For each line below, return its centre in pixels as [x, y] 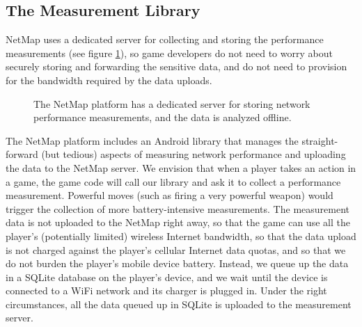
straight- [320, 140]
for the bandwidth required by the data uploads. [109, 80]
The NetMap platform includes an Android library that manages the [152, 140]
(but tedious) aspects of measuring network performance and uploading [194, 154]
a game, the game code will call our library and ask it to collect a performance [173, 181]
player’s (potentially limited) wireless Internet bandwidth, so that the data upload [181, 236]
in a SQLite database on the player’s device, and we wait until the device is [167, 277]
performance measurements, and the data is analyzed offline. [163, 117]
